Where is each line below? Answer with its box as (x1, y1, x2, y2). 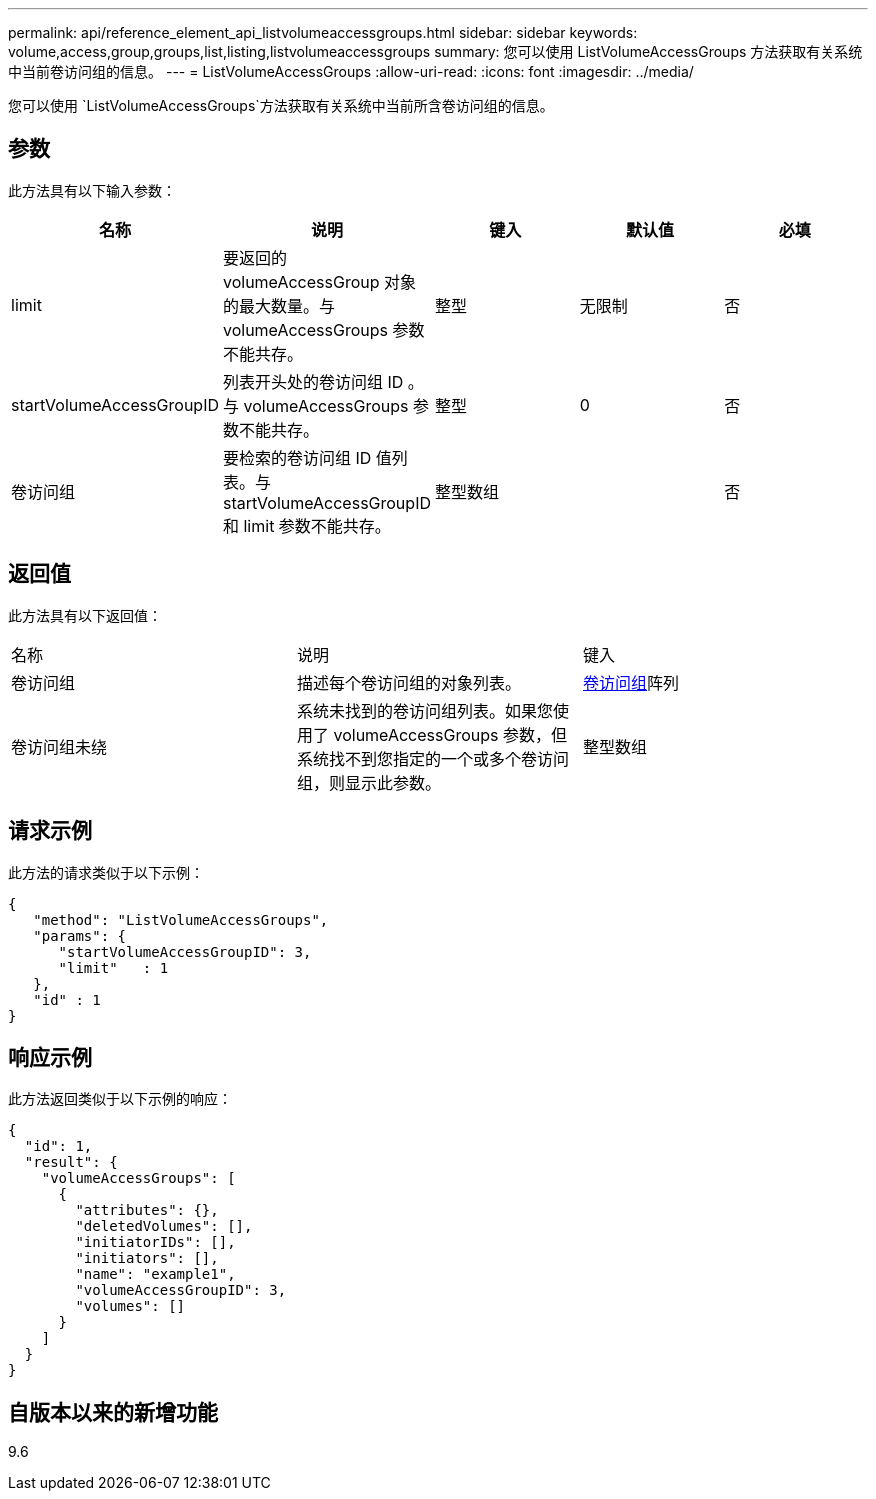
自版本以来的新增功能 (8, 1399, 218, 1425)
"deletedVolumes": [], (75, 1218, 253, 1235)
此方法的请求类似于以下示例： (8, 863, 204, 881)
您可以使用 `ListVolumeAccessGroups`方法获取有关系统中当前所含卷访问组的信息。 (8, 97, 554, 114)
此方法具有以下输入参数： (8, 181, 176, 199)
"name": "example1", (75, 1266, 236, 1283)
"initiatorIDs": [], (75, 1234, 236, 1251)
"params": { (33, 927, 127, 944)
